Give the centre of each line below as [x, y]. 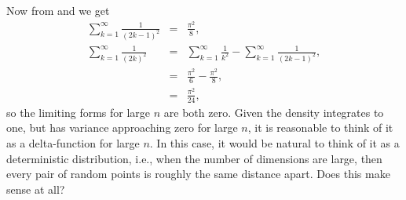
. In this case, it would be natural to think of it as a [274, 143]
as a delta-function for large [73, 143]
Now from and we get [58, 10]
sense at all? [36, 189]
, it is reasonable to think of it [320, 127]
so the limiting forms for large [79, 112]
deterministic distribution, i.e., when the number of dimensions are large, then [194, 158]
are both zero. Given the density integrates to [274, 112]
